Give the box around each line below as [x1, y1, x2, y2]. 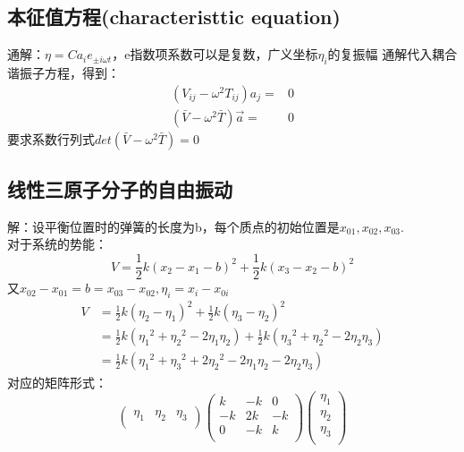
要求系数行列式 [7, 129, 95, 148]
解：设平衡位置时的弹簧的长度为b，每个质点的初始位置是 [7, 217, 340, 235]
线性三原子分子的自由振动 [7, 175, 232, 203]
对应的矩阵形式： [7, 372, 107, 391]
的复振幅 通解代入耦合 [327, 45, 458, 64]
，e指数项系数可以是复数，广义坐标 [112, 45, 318, 64]
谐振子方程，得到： [7, 64, 120, 81]
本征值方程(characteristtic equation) [7, 3, 341, 30]
